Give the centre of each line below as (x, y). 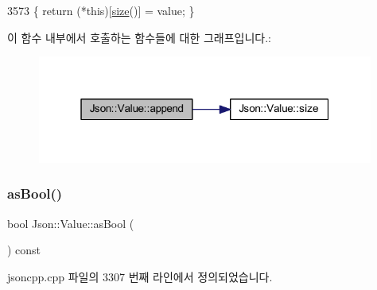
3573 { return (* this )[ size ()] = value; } (101, 10)
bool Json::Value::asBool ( (71, 223)
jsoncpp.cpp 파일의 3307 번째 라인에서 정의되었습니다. (140, 276)
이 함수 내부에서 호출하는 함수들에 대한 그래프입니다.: (139, 37)
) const (24, 250)
